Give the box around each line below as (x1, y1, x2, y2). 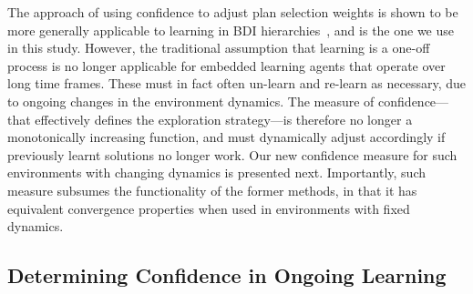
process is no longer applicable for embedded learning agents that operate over (7, 56, 446, 75)
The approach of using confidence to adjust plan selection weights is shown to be (7, 3, 458, 21)
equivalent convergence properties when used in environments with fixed (7, 198, 410, 218)
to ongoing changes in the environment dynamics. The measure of (7, 91, 375, 110)
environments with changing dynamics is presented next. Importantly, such (7, 163, 427, 182)
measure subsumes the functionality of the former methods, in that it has (7, 180, 417, 199)
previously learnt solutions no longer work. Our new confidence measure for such (7, 145, 458, 164)
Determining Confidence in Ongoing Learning (7, 261, 447, 289)
